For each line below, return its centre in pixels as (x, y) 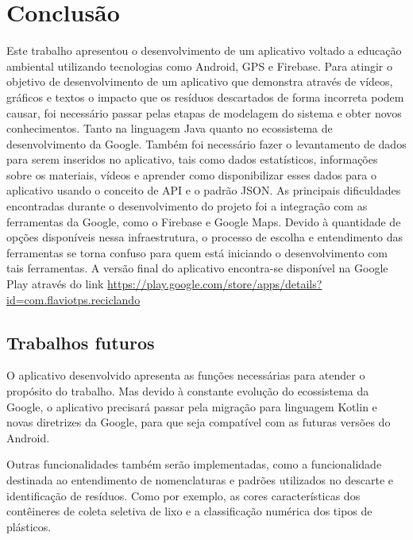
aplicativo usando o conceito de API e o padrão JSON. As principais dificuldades (204, 190)
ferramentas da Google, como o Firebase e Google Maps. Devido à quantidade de (204, 221)
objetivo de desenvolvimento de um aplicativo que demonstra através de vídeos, (200, 81)
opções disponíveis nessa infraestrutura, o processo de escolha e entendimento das (205, 237)
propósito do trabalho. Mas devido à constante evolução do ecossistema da (188, 391)
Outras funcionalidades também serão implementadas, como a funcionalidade (194, 464)
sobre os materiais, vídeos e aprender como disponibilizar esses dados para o (192, 174)
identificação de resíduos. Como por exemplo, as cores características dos (183, 495)
